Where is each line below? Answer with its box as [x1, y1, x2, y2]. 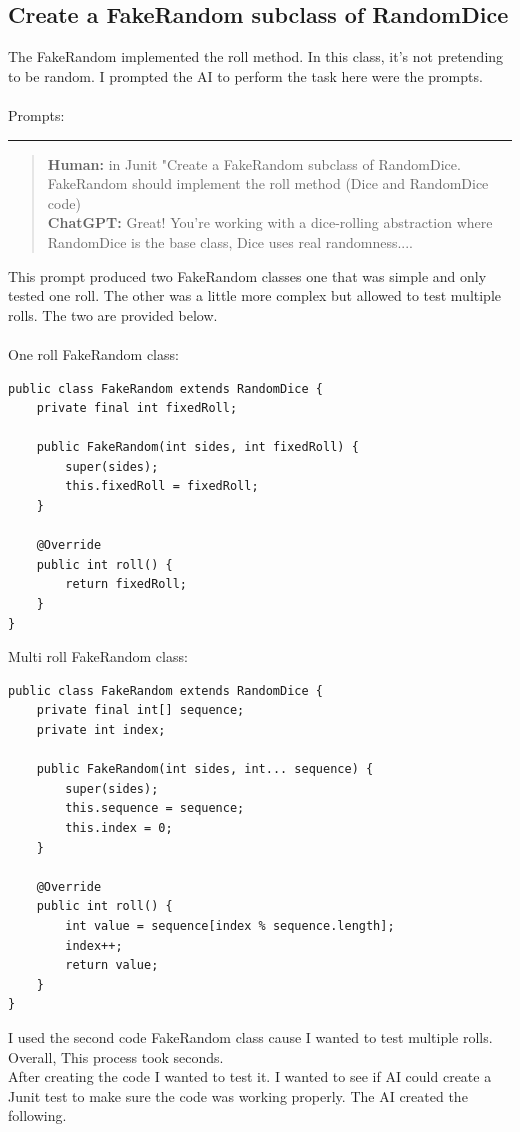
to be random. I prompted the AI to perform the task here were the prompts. [8, 65, 483, 86]
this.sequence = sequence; [65, 801, 245, 816]
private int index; [36, 723, 166, 738]
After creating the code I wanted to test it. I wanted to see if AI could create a [8, 1066, 492, 1087]
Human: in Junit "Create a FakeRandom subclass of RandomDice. [47, 153, 461, 174]
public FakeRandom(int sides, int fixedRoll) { [36, 440, 359, 455]
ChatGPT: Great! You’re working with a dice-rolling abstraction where [47, 212, 493, 233]
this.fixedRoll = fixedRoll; [65, 479, 259, 494]
